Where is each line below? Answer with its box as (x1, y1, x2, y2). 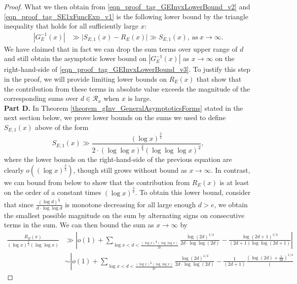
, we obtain (214, 199, 248, 209)
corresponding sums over (4, 93, 78, 103)
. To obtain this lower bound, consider (135, 187, 251, 197)
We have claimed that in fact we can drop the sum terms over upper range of (4, 43, 238, 54)
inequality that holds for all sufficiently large (4, 21, 139, 31)
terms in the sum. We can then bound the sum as (4, 220, 154, 230)
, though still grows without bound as (73, 164, 187, 175)
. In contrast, (211, 164, 250, 175)
